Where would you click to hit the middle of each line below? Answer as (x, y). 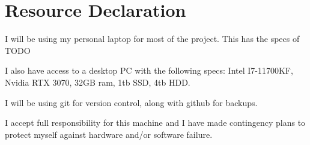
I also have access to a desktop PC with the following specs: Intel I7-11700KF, (149, 70)
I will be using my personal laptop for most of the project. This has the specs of (152, 39)
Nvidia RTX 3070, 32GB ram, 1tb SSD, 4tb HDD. (98, 82)
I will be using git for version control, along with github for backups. (131, 102)
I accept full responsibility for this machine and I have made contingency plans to (155, 123)
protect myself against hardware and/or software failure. (109, 134)
